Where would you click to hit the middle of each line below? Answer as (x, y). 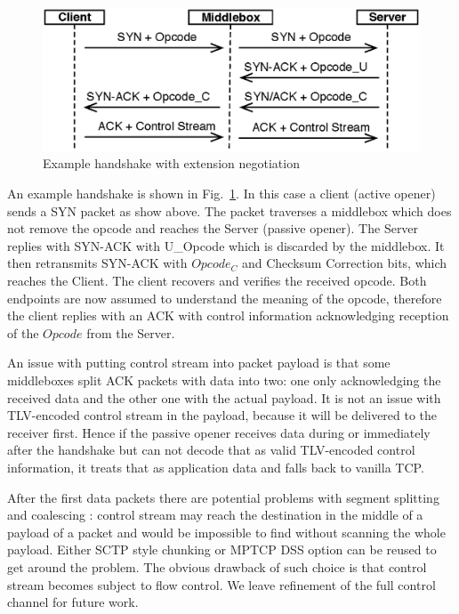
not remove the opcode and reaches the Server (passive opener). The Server (213, 228)
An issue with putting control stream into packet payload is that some (199, 363)
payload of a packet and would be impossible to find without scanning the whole (226, 532)
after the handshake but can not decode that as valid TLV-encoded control (211, 450)
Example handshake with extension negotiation (171, 163)
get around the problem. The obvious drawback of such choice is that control (217, 566)
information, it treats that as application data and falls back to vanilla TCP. (216, 467)
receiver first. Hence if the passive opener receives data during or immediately (219, 432)
